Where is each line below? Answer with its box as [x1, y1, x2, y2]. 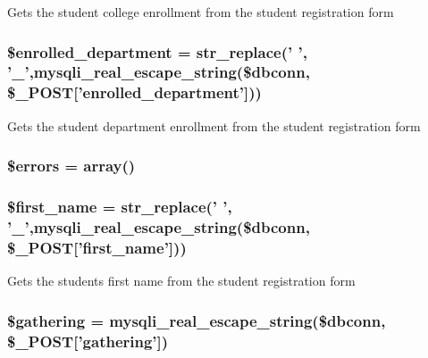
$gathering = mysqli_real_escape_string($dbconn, [7, 309, 386, 331]
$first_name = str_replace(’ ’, [7, 196, 232, 218]
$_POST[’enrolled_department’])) [7, 81, 262, 104]
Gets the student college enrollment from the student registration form [7, 3, 394, 21]
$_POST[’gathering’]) [7, 329, 169, 352]
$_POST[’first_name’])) [7, 236, 187, 258]
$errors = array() [7, 154, 136, 177]
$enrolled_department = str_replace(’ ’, [7, 40, 307, 62]
